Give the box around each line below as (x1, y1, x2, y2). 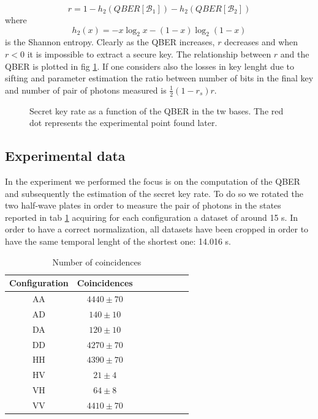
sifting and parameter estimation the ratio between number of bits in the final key (5, 72, 314, 84)
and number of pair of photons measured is (5, 83, 167, 96)
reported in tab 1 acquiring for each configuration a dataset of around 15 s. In (5, 210, 298, 223)
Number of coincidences (52, 255, 142, 268)
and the (280, 47, 309, 60)
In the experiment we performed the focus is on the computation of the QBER (5, 174, 300, 187)
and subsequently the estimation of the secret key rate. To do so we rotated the (5, 187, 303, 199)
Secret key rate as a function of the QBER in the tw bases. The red (29, 104, 284, 117)
